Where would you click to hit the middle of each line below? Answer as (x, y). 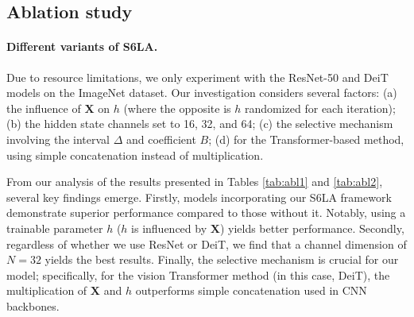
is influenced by (169, 228)
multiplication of (47, 290)
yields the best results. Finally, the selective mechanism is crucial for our (222, 259)
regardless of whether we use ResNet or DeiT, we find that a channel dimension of (207, 244)
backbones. (33, 305)
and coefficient (161, 139)
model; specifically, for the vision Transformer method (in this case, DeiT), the (198, 274)
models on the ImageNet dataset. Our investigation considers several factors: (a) (202, 93)
